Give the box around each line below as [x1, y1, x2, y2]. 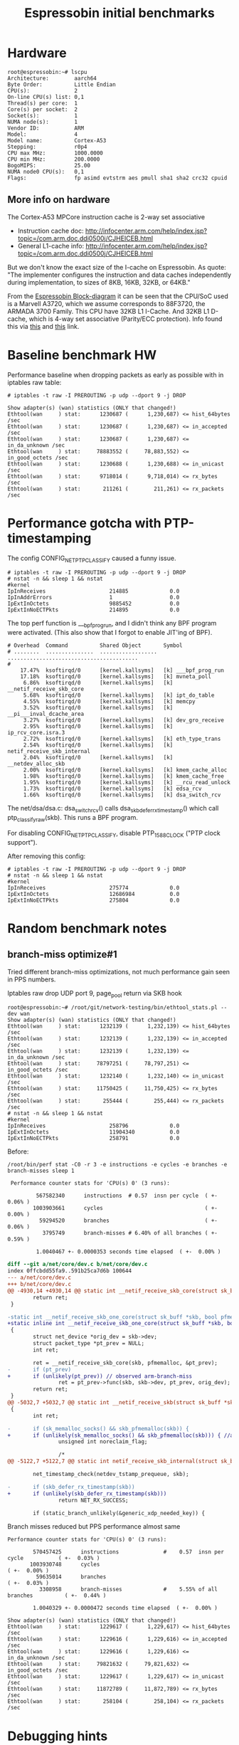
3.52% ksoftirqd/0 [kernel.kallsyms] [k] [23, 705, 174, 712]
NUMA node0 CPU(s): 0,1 [7, 168, 84, 175]
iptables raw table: [7, 378, 62, 386]
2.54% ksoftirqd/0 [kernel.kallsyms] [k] [23, 742, 174, 749]
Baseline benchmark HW [7, 347, 157, 363]
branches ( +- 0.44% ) [7, 1592, 107, 1599]
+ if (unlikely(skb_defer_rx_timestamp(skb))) [7, 1490, 167, 1497]
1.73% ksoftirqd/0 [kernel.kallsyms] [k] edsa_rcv [23, 785, 202, 793]
